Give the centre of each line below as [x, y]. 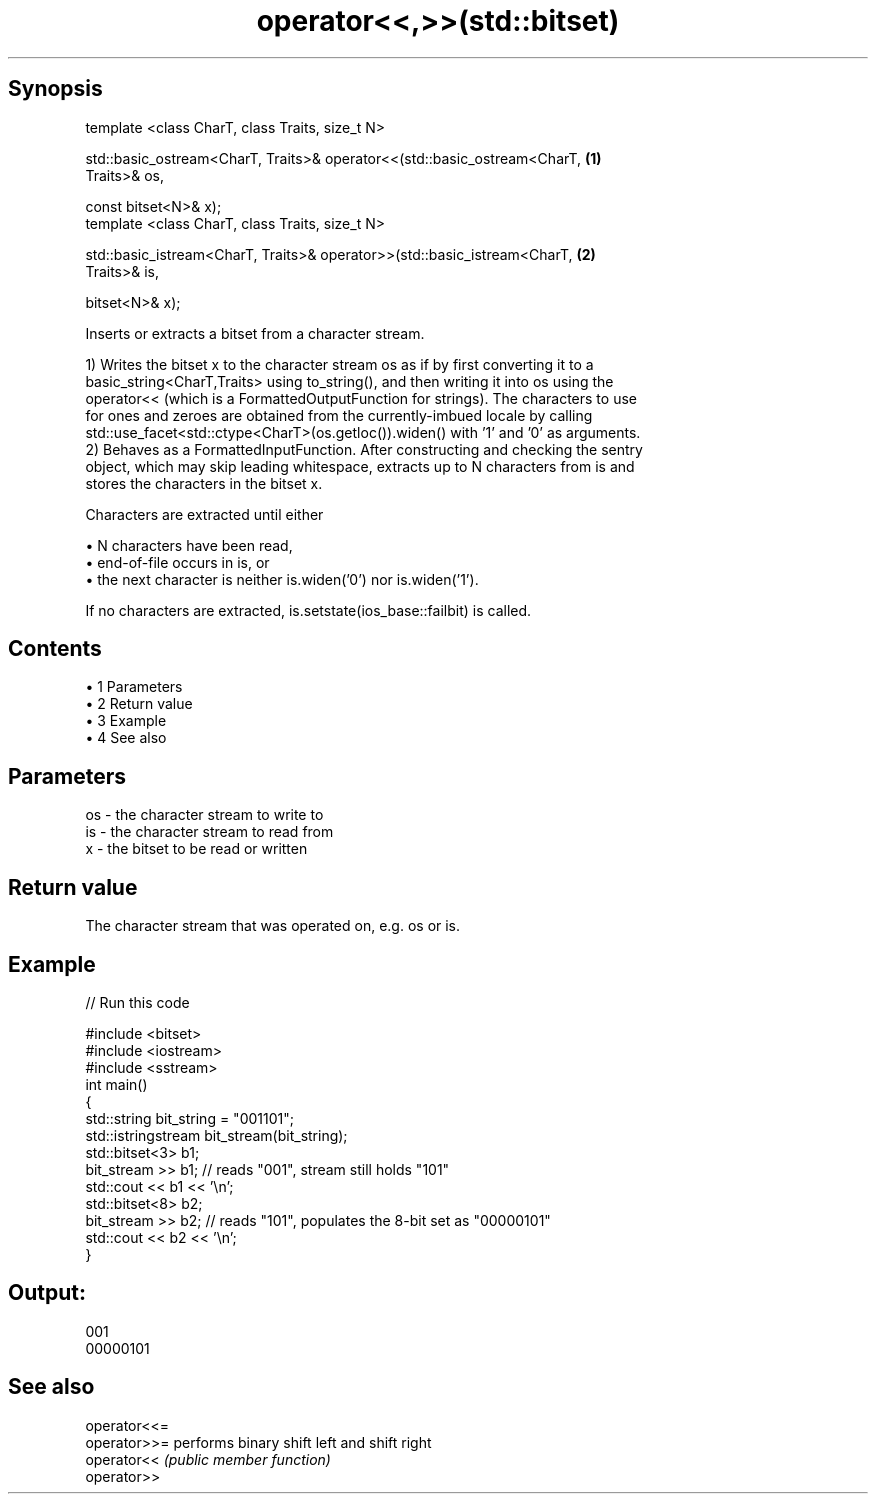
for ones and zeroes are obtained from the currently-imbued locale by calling [339, 415]
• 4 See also [126, 738]
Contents [55, 649]
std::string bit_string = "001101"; [189, 1118]
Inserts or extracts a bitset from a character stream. [255, 333]
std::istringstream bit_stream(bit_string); [216, 1135]
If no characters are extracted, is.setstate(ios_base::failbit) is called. [308, 610]
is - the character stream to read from [209, 832]
